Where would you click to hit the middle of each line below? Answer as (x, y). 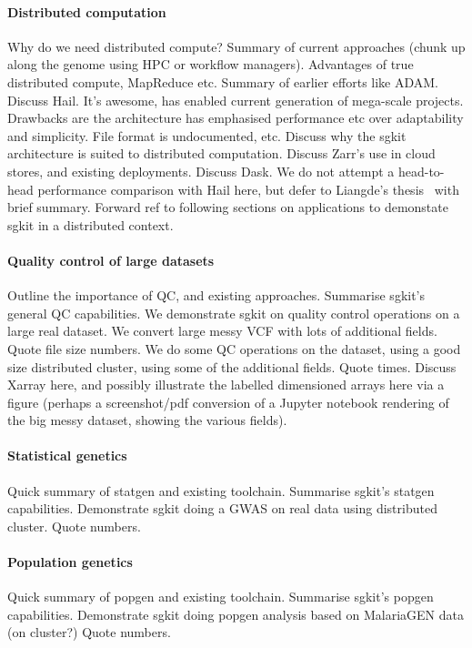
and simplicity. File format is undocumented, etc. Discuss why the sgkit (207, 135)
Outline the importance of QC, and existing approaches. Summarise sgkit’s (216, 295)
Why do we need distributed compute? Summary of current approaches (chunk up (236, 46)
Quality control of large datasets (111, 260)
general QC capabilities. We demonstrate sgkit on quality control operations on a (234, 313)
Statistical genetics (67, 456)
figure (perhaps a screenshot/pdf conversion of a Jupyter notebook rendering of (228, 402)
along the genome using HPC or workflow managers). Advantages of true (211, 64)
